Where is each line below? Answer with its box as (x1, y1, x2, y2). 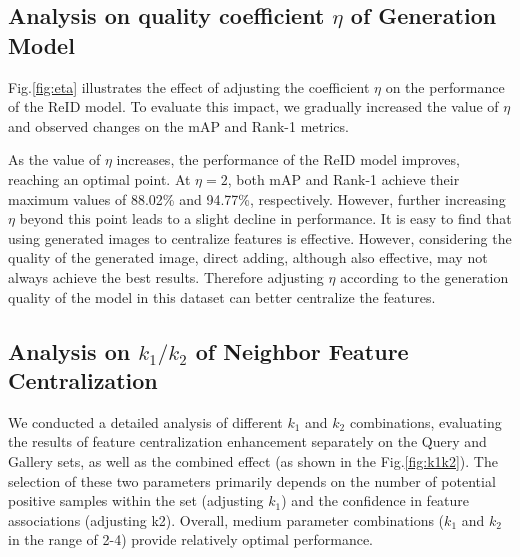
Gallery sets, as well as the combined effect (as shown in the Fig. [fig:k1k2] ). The (8, 450, 498, 471)
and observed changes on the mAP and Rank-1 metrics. (8, 115, 349, 136)
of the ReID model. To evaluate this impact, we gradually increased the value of (8, 96, 499, 117)
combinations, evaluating (349, 411, 502, 432)
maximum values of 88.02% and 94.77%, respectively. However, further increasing (8, 188, 506, 209)
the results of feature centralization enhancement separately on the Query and (8, 431, 487, 452)
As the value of (8, 149, 101, 170)
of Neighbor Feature (195, 335, 409, 366)
